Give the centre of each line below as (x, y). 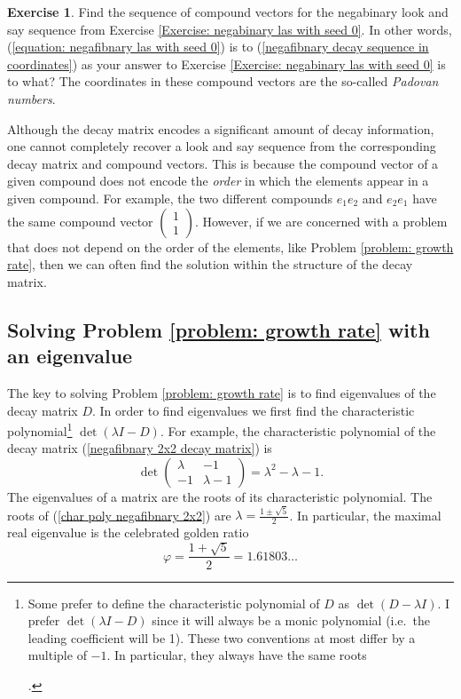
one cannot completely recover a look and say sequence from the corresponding (222, 146)
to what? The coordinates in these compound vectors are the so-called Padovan (223, 81)
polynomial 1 (40, 429)
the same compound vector (80, 221)
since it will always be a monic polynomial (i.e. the (291, 620)
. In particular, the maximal (365, 515)
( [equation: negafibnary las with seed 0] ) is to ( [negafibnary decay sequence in (218, 47)
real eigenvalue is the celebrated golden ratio (128, 532)
